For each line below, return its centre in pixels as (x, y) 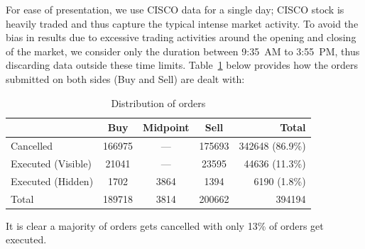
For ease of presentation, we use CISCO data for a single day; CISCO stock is (175, 9)
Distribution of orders (158, 103)
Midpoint (166, 127)
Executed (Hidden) (52, 181)
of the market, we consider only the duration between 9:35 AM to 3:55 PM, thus (183, 51)
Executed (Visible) (51, 163)
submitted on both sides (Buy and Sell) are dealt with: (125, 78)
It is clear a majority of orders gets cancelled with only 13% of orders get (165, 225)
